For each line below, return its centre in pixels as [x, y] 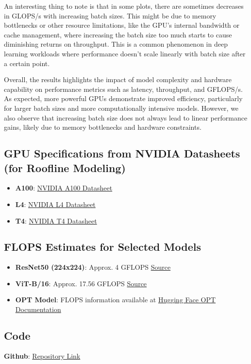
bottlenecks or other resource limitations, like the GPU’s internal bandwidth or [122, 25]
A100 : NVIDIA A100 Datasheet [64, 188]
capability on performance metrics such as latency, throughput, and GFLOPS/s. [123, 89]
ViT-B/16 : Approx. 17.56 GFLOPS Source [81, 283]
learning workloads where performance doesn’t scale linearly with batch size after [125, 53]
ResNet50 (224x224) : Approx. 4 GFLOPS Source [93, 267]
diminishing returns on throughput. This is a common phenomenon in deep [116, 44]
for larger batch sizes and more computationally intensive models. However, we [121, 108]
